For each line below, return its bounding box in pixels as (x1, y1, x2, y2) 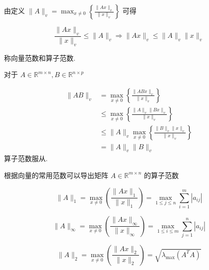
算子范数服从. (4, 153, 48, 164)
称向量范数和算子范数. (4, 52, 75, 63)
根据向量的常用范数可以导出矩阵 (4, 170, 108, 180)
